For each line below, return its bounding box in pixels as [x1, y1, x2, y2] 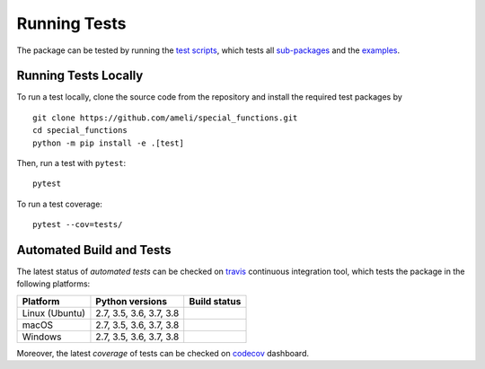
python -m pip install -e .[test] [32, 137, 184, 148]
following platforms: [16, 278, 91, 289]
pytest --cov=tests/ [32, 220, 123, 230]
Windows [22, 330, 62, 343]
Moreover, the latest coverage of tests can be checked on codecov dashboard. [16, 347, 310, 358]
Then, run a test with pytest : [16, 158, 127, 169]
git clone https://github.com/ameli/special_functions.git [32, 112, 298, 123]
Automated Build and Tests [16, 242, 172, 258]
